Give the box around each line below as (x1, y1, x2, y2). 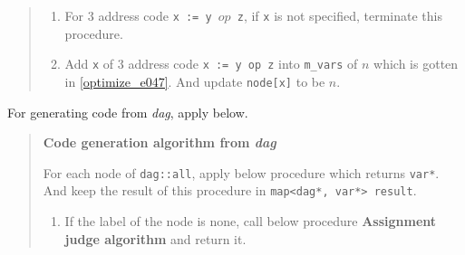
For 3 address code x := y (64, 6, 212, 24)
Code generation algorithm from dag (43, 133, 276, 152)
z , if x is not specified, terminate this (237, 6, 442, 24)
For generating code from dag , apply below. (7, 102, 248, 121)
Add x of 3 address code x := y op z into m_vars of (64, 54, 358, 73)
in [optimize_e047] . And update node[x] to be (64, 71, 325, 90)
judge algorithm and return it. (64, 229, 247, 248)
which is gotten (373, 54, 459, 73)
